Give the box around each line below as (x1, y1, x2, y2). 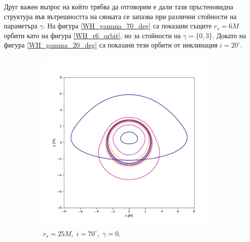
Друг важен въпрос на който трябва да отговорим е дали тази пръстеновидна (4, 1, 233, 11)
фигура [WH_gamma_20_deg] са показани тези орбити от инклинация (4, 40, 218, 50)
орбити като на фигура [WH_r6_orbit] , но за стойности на (4, 30, 181, 40)
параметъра (4, 21, 38, 31)
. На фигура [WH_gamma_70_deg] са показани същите (43, 21, 212, 31)
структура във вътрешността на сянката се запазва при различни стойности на (4, 11, 237, 21)
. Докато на (212, 30, 246, 40)
